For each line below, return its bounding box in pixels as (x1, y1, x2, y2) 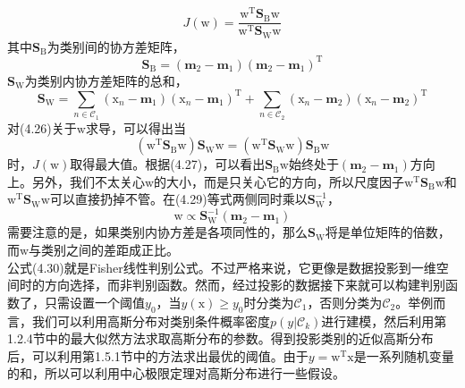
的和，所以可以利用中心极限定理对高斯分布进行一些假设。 (7, 364, 345, 383)
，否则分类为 (307, 292, 383, 311)
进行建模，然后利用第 (321, 311, 447, 330)
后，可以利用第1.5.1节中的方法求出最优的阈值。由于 (7, 346, 309, 365)
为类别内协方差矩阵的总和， (24, 71, 188, 89)
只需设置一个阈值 (44, 292, 145, 311)
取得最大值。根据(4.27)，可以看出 (70, 155, 266, 173)
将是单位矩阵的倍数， (325, 223, 451, 241)
